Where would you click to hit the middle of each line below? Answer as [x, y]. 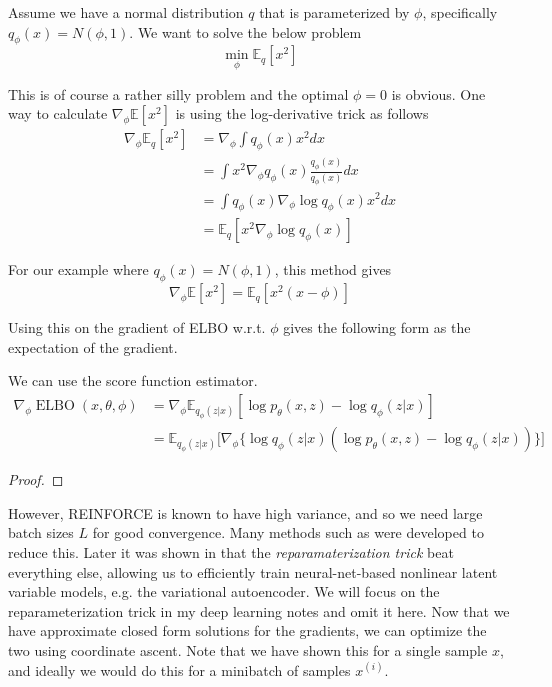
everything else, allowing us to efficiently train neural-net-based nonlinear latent [253, 571]
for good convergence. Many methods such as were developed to [288, 532]
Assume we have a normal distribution [126, 12]
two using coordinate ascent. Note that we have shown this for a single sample [248, 649]
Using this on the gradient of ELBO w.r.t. [137, 327]
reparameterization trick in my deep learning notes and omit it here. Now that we [259, 610]
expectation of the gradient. [93, 346]
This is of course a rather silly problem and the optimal [178, 93]
